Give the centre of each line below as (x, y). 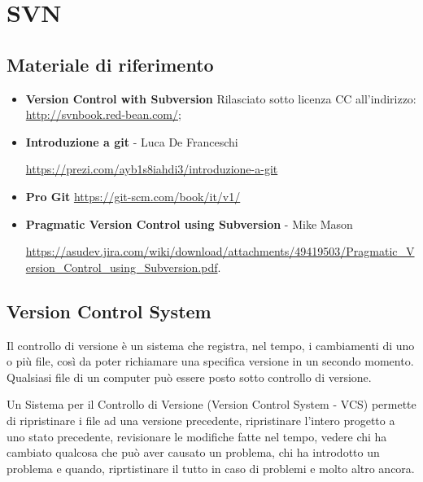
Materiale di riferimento (110, 64)
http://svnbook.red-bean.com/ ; (103, 114)
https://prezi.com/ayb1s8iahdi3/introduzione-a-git (152, 169)
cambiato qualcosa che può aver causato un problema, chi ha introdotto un (193, 452)
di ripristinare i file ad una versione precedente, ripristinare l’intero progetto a (201, 420)
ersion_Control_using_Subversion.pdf (122, 267)
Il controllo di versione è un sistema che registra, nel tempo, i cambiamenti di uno (211, 345)
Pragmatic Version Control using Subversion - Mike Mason (189, 223)
